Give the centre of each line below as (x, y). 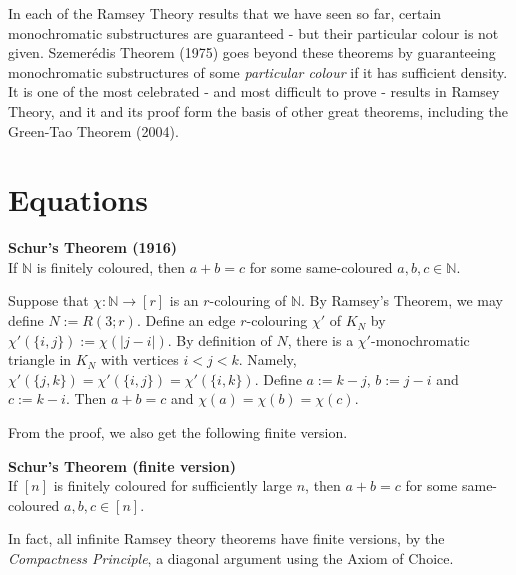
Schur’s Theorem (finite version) (122, 465)
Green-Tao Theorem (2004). (93, 130)
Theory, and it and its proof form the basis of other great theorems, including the (258, 110)
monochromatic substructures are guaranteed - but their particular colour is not (253, 32)
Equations (78, 199)
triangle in (40, 359)
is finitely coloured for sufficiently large (173, 485)
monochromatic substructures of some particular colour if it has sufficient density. (258, 71)
